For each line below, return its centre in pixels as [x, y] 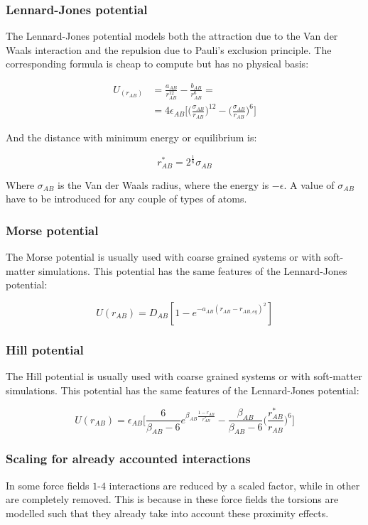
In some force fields [48, 485]
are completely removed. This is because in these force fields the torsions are [172, 499]
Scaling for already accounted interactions [128, 459]
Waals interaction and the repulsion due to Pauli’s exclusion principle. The [169, 49]
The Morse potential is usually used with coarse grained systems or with [163, 257]
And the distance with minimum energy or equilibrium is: [131, 137]
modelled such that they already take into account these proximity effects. [167, 513]
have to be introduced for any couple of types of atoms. [126, 199]
